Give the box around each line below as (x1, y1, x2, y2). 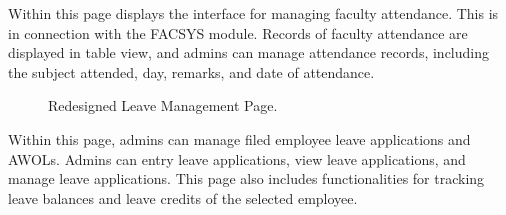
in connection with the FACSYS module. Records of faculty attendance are (8, 22, 468, 43)
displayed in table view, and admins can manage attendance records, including (8, 42, 489, 63)
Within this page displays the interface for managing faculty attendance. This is (8, 3, 499, 23)
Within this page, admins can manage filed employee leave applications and (8, 128, 471, 149)
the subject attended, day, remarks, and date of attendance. (8, 61, 375, 82)
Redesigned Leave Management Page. (48, 95, 278, 116)
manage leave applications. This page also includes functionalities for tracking (8, 168, 485, 189)
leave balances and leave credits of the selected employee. (8, 187, 358, 208)
